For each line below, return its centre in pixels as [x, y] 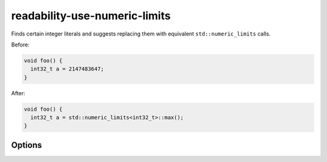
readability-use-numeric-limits [91, 16]
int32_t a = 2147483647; [67, 69]
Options [27, 145]
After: [18, 93]
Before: [20, 45]
